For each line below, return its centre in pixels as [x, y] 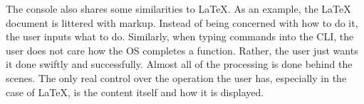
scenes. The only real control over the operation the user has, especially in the [176, 77]
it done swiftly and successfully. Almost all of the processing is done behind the [179, 64]
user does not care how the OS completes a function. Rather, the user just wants [182, 50]
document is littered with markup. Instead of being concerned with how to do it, [182, 22]
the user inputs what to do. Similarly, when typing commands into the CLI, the [180, 36]
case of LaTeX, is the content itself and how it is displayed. [135, 92]
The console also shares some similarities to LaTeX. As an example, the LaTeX [178, 8]
